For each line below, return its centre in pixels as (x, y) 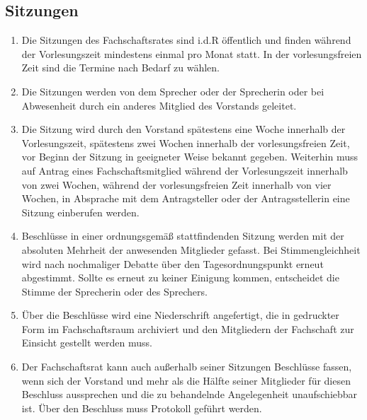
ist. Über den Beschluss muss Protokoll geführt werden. (142, 408)
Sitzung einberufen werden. (80, 212)
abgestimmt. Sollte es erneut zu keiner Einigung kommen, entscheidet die (180, 278)
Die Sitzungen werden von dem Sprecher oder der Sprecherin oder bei (173, 91)
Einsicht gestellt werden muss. (87, 343)
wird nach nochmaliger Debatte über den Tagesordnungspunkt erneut (173, 263)
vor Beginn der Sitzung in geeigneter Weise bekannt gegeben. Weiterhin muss (190, 157)
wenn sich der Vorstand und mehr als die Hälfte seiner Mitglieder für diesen (186, 380)
